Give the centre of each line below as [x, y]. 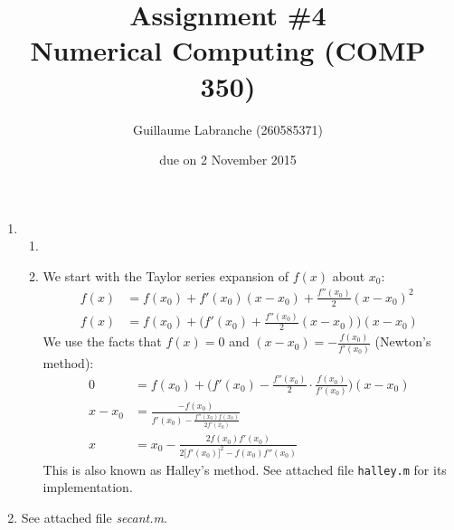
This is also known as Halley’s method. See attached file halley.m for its [245, 469]
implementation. [88, 487]
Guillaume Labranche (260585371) [228, 129]
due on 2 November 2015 [228, 160]
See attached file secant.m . [94, 517]
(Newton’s [403, 341]
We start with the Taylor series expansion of [166, 275]
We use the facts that [102, 341]
